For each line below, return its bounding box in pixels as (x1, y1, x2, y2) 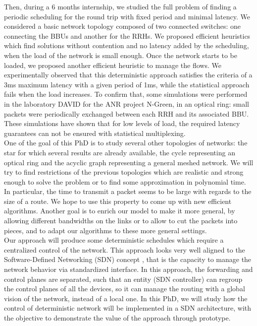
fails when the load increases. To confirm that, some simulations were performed (4, 89, 248, 99)
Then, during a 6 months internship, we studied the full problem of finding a (4, 1, 237, 11)
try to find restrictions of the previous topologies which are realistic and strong (4, 167, 244, 177)
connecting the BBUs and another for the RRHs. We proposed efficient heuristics (4, 30, 251, 41)
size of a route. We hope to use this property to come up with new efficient (4, 196, 232, 206)
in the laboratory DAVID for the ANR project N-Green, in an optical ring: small (4, 98, 249, 109)
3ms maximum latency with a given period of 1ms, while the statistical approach (4, 79, 250, 89)
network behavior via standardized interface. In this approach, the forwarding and (4, 264, 253, 274)
